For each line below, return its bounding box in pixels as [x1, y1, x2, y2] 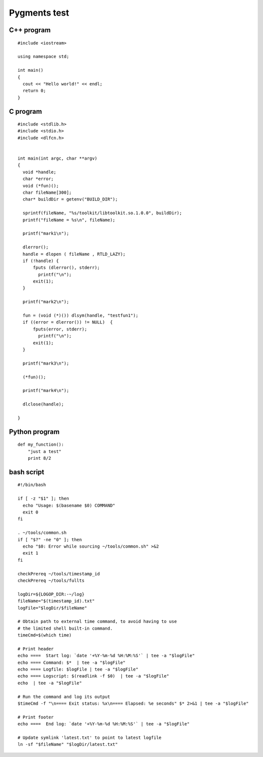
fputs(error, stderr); [33, 326, 87, 332]
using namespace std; [18, 54, 69, 60]
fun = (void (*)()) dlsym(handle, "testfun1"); [22, 313, 139, 318]
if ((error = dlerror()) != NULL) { [22, 320, 113, 325]
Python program [9, 428, 60, 436]
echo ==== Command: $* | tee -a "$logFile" [18, 659, 126, 665]
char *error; [22, 176, 54, 182]
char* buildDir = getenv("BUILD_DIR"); [22, 197, 118, 202]
